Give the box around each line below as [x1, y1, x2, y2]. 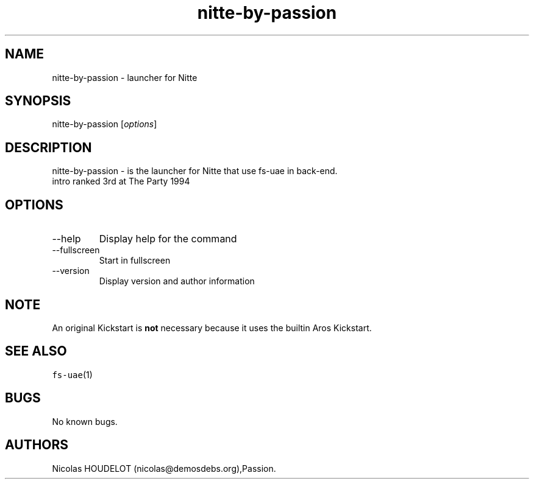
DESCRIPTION [5, 139, 92, 155]
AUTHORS [5, 437, 69, 453]
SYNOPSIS [5, 93, 71, 109]
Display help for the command [99, 233, 237, 245]
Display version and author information [99, 276, 255, 287]
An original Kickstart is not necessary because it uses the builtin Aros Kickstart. [52, 322, 372, 333]
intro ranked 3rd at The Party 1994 [52, 176, 190, 187]
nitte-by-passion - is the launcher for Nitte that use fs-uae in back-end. [52, 166, 338, 177]
